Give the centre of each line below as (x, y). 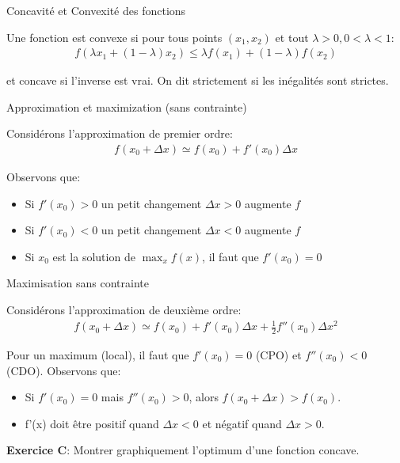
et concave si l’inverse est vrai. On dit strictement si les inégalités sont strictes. (198, 80)
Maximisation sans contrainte (78, 283)
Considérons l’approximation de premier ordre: (120, 133)
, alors (204, 397)
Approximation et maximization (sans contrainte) (127, 106)
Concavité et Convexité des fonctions (96, 10)
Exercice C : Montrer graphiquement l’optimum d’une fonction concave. (183, 450)
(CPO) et (278, 354)
